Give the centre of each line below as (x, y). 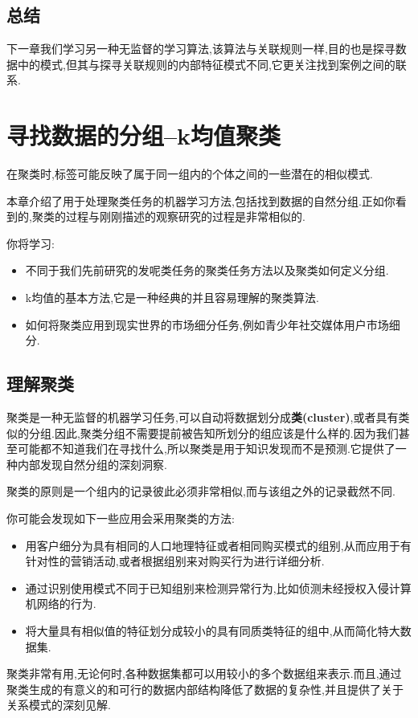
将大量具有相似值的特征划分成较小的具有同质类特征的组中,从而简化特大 (213, 630)
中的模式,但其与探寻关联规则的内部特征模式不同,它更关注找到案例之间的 (206, 64)
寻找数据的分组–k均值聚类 (144, 135)
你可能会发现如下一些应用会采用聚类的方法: (121, 518)
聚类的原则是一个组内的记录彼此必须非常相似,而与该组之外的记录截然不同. (201, 491)
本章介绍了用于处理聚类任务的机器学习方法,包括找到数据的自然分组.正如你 (201, 200)
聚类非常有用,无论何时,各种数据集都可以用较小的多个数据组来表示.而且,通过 (204, 673)
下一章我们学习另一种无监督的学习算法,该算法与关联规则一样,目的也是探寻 (201, 49)
